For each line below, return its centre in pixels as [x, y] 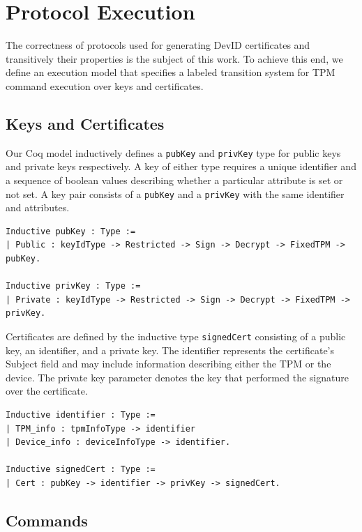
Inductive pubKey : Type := [71, 231]
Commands [47, 520]
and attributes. [38, 207]
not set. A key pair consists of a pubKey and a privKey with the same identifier [175, 193]
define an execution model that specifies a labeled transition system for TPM [171, 72]
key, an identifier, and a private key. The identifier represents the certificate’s [170, 350]
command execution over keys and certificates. [105, 85]
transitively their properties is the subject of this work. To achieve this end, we [174, 58]
